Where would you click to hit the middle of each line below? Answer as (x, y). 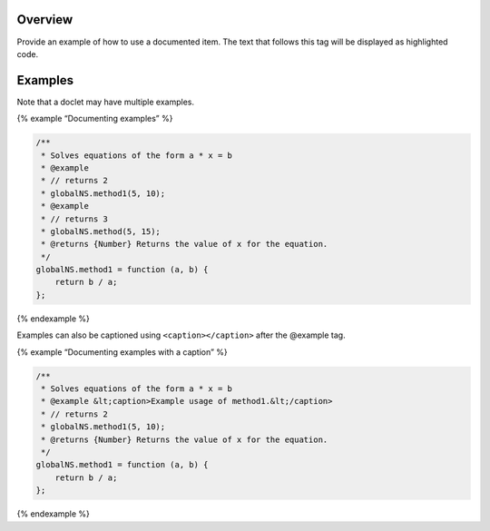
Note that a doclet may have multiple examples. (106, 102)
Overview (45, 20)
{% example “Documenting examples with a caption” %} (122, 352)
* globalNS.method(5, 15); (101, 231)
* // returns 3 (75, 219)
